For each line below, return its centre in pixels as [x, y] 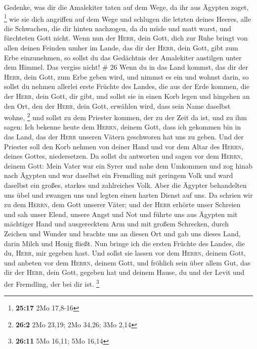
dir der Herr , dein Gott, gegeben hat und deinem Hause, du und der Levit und [124, 272]
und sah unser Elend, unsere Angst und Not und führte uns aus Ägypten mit [121, 214]
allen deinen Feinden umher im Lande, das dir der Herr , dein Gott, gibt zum [121, 48]
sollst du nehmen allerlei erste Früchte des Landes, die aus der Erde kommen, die [127, 86]
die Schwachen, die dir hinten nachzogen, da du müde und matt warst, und [118, 28]
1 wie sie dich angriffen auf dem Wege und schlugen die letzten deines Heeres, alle [128, 18]
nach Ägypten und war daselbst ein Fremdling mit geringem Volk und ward [119, 175]
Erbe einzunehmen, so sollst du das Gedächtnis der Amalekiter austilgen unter [123, 57]
